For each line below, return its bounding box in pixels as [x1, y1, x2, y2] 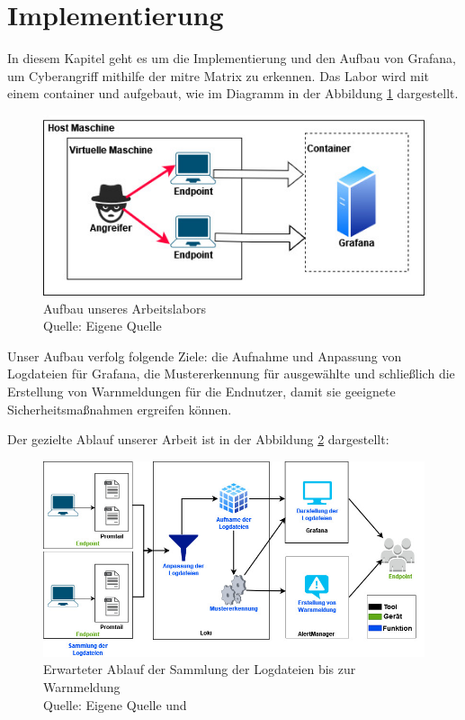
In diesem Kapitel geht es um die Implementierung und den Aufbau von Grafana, [7, 49, 456, 68]
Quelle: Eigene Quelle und [43, 695, 187, 714]
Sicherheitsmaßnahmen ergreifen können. [7, 399, 232, 418]
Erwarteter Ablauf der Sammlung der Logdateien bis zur [43, 660, 356, 679]
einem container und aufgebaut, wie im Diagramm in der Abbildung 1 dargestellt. [7, 84, 459, 103]
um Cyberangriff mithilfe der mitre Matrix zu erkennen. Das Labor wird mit [7, 66, 430, 85]
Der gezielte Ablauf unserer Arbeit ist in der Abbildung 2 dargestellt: [7, 430, 389, 449]
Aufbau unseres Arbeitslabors [43, 298, 206, 317]
